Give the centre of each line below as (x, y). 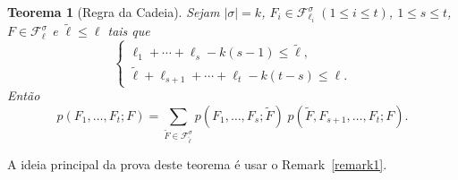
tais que (129, 31)
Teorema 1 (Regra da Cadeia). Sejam (114, 12)
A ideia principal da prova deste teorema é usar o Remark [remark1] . (197, 163)
